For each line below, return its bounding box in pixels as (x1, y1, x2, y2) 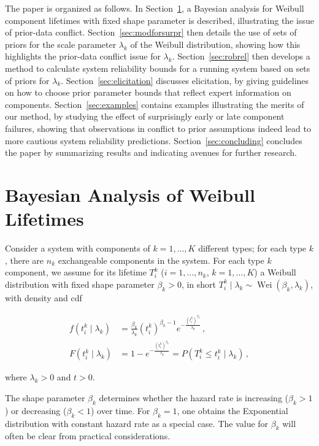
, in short (181, 277, 217, 290)
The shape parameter (5, 391, 85, 404)
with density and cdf (5, 291, 82, 304)
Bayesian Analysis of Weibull (5, 182, 255, 207)
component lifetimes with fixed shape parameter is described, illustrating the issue (5, 13, 314, 26)
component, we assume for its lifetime (5, 266, 147, 279)
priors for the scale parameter (5, 37, 117, 50)
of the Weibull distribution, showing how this (130, 37, 301, 50)
